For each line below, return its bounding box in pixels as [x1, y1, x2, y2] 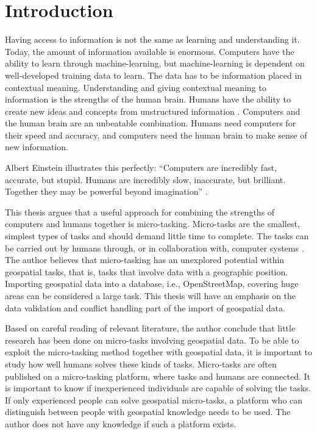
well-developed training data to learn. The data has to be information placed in [5, 68, 302, 81]
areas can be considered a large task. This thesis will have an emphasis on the [5, 289, 296, 302]
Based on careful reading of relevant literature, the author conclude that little [5, 322, 296, 335]
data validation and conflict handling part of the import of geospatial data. [5, 301, 285, 314]
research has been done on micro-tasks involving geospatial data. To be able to [5, 333, 299, 346]
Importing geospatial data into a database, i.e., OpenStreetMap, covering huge [5, 277, 299, 290]
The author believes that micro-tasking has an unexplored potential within [5, 253, 285, 266]
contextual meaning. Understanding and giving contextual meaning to [5, 81, 266, 93]
